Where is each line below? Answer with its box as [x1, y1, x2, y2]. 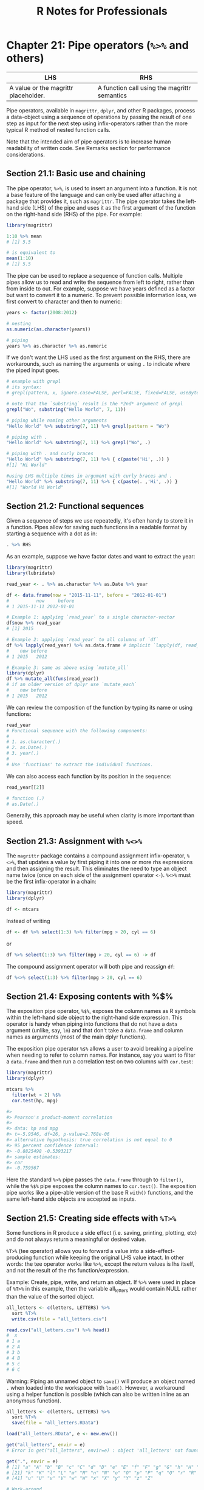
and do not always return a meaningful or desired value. [6, 1235, 146, 1243]
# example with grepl [6, 379, 61, 385]
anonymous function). [6, 1396, 62, 1404]
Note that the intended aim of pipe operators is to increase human [6, 138, 171, 145]
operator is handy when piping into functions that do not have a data [6, 1020, 178, 1028]
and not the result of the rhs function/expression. [6, 1267, 129, 1274]
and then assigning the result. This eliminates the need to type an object [6, 865, 187, 873]
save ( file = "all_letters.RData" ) [12, 1420, 99, 1426]
